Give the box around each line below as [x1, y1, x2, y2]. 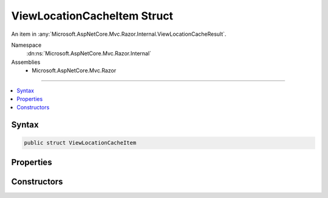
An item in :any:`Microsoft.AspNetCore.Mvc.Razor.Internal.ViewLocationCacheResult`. [11, 30, 227, 38]
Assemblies [11, 58, 41, 66]
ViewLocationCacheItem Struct [11, 9, 173, 22]
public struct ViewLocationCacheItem [24, 140, 137, 146]
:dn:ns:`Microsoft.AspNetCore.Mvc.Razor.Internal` [26, 50, 152, 57]
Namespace [11, 41, 42, 49]
